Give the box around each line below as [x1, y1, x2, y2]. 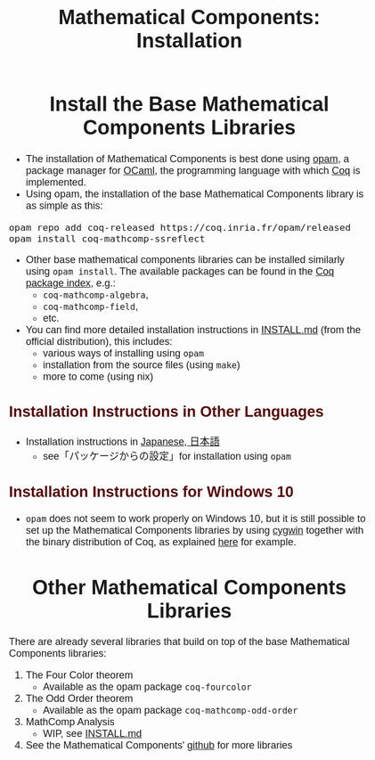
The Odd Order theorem [25, 692, 134, 705]
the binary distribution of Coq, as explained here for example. [25, 535, 297, 548]
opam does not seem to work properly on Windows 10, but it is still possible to [25, 512, 366, 525]
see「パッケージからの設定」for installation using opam [43, 450, 291, 462]
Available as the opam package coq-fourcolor [43, 681, 252, 693]
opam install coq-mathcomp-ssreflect [9, 232, 206, 244]
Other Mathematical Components [31, 576, 347, 600]
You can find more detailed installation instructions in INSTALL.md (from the [25, 323, 361, 336]
